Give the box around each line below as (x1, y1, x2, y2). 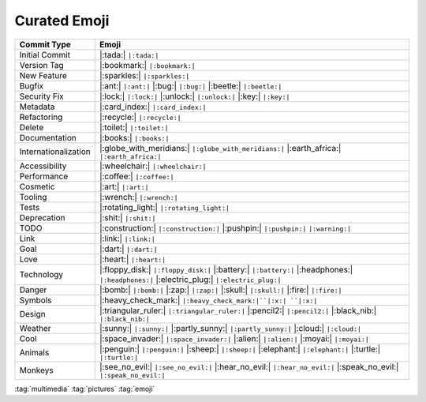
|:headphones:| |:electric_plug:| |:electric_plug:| (99, 273, 282, 284)
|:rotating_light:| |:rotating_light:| (99, 201, 230, 212)
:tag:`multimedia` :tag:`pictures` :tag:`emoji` (14, 384, 155, 393)
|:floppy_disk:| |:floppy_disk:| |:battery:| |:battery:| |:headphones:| (99, 264, 353, 275)
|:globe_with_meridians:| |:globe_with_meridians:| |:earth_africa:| (99, 142, 342, 153)
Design (19, 309, 47, 320)
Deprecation (19, 212, 65, 223)
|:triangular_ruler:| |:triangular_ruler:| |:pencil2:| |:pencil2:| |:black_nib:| (99, 305, 377, 316)
